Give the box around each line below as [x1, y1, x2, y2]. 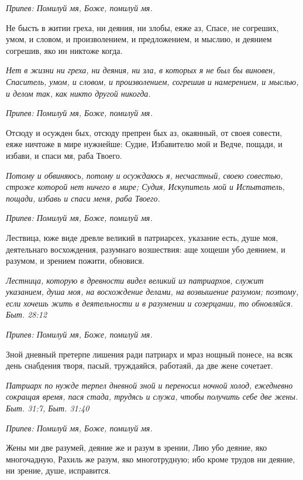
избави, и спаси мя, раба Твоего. [6, 149, 122, 161]
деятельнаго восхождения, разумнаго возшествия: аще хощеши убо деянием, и [6, 243, 285, 255]
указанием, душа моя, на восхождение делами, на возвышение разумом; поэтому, [6, 285, 299, 298]
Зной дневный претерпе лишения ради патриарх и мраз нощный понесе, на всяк [6, 348, 293, 360]
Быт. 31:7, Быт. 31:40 [6, 402, 89, 414]
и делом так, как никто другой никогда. [6, 87, 151, 99]
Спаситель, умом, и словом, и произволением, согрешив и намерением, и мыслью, [6, 75, 299, 87]
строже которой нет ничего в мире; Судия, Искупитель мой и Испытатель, [6, 181, 285, 193]
